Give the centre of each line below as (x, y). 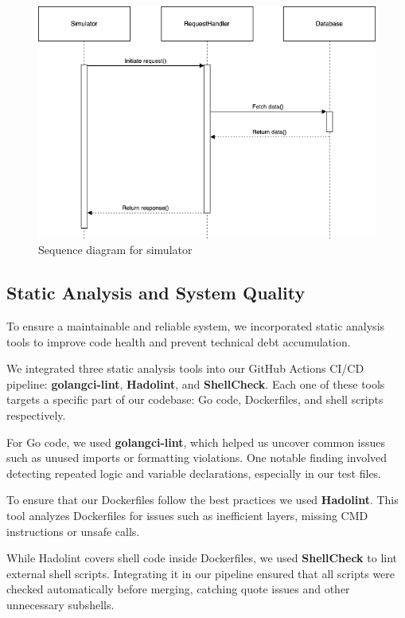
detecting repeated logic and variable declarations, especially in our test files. (194, 473)
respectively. (36, 415)
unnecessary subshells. (60, 604)
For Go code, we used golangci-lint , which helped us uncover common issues (196, 442)
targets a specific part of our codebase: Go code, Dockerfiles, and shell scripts (195, 399)
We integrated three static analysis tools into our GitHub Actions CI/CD (185, 368)
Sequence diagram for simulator (115, 250)
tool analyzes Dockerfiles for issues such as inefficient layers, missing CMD (187, 516)
